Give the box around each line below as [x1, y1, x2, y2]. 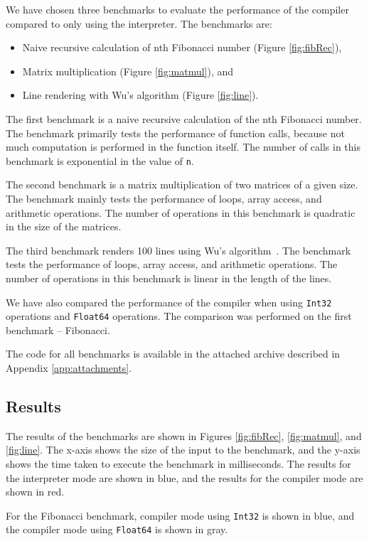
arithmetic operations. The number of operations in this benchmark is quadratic [6, 205, 355, 220]
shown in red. [6, 484, 65, 499]
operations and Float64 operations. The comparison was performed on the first [6, 309, 352, 323]
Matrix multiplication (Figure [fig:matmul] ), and [22, 63, 234, 78]
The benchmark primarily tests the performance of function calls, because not [6, 125, 345, 140]
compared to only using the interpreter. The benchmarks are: [6, 16, 272, 31]
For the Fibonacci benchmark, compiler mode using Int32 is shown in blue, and [6, 508, 355, 523]
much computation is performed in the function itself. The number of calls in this [6, 139, 360, 154]
